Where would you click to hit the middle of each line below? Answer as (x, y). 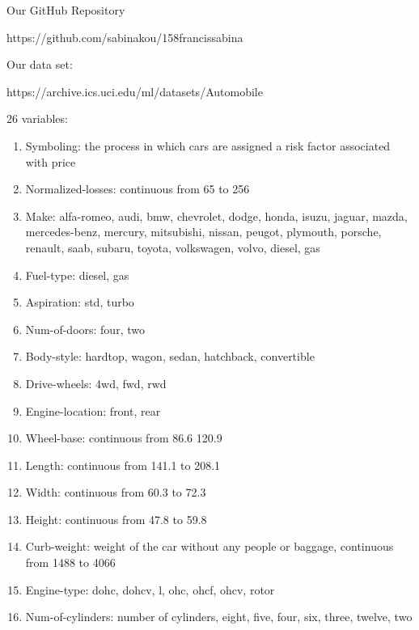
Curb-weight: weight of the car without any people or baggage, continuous (209, 546)
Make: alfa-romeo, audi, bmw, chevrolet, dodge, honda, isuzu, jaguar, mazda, (216, 216)
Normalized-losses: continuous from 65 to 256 (138, 189)
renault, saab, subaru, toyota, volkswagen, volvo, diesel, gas (173, 247)
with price (51, 161)
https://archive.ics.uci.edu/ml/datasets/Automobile (135, 91)
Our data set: (40, 64)
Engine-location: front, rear (93, 410)
